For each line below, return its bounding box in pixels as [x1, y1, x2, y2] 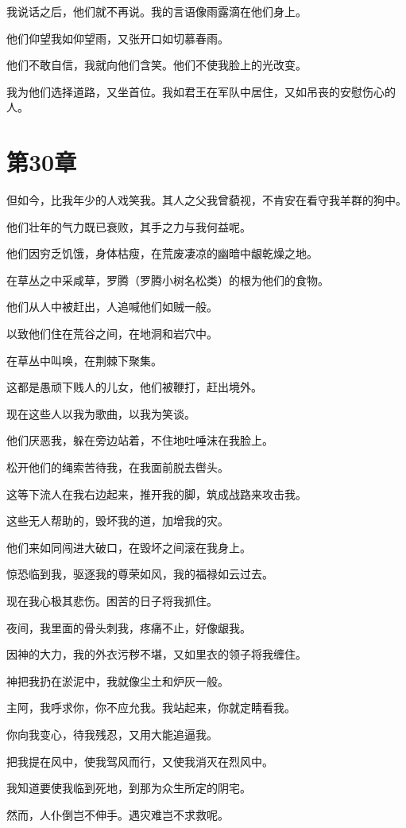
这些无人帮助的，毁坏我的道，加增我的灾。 [6, 512, 229, 529]
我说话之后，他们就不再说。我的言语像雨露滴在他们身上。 [6, 3, 307, 19]
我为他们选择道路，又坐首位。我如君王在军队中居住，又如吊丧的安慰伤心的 [6, 83, 396, 99]
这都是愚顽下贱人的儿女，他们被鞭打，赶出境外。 [6, 379, 262, 395]
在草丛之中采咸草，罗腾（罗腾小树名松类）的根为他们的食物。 [6, 271, 329, 288]
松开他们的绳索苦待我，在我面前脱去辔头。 [6, 459, 229, 476]
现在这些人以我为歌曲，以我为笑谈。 [6, 405, 195, 422]
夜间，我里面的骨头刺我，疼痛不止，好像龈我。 [6, 619, 251, 636]
